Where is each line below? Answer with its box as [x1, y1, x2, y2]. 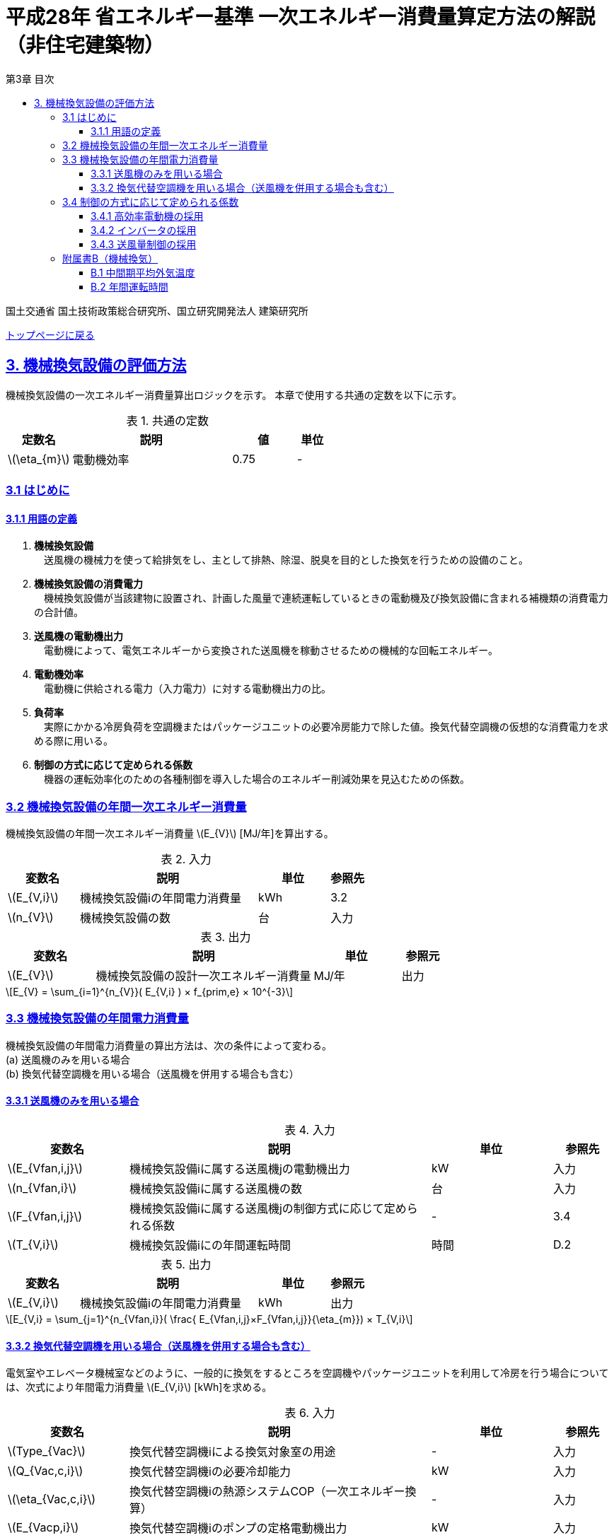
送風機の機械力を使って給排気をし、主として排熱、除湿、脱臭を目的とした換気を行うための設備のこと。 [43, 554, 528, 566]
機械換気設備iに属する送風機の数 [129, 1181, 302, 1196]
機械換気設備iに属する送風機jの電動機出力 [129, 1161, 350, 1176]
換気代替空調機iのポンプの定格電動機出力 [129, 1521, 347, 1536]
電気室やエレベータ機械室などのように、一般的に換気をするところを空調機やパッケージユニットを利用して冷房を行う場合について [6, 1367, 609, 1379]
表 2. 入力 [161, 851, 212, 866]
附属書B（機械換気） [62, 252, 158, 264]
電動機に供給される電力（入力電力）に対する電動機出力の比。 [43, 682, 331, 695]
